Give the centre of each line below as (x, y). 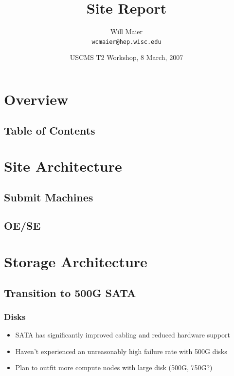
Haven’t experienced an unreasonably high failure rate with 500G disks (121, 351)
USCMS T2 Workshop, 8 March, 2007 (126, 57)
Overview (36, 99)
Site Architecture (63, 166)
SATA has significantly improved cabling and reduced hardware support (123, 335)
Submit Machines (49, 197)
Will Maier (126, 31)
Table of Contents (50, 130)
